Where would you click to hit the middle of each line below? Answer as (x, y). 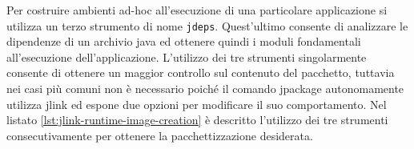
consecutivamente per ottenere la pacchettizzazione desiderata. (160, 135)
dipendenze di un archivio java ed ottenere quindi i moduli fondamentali (184, 41)
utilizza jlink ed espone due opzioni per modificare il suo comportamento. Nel (197, 104)
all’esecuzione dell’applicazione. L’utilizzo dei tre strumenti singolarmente (187, 56)
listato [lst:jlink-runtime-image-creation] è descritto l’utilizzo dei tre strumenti (197, 120)
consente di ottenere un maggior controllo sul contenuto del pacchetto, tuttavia (201, 72)
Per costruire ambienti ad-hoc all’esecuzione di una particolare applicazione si (197, 10)
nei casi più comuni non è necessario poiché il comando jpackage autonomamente (205, 89)
